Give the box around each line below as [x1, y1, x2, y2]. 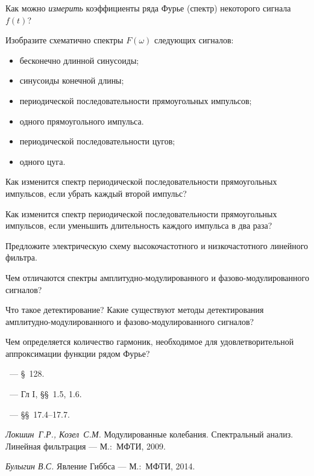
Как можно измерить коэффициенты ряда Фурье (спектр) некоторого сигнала [5, 2, 291, 14]
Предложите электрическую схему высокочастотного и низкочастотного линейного [5, 239, 309, 252]
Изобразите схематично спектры [5, 34, 124, 46]
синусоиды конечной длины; [19, 74, 124, 87]
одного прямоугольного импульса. [19, 114, 144, 127]
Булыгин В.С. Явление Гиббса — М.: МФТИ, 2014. [5, 460, 195, 472]
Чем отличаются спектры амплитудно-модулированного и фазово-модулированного [5, 271, 309, 283]
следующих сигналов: [154, 34, 234, 46]
